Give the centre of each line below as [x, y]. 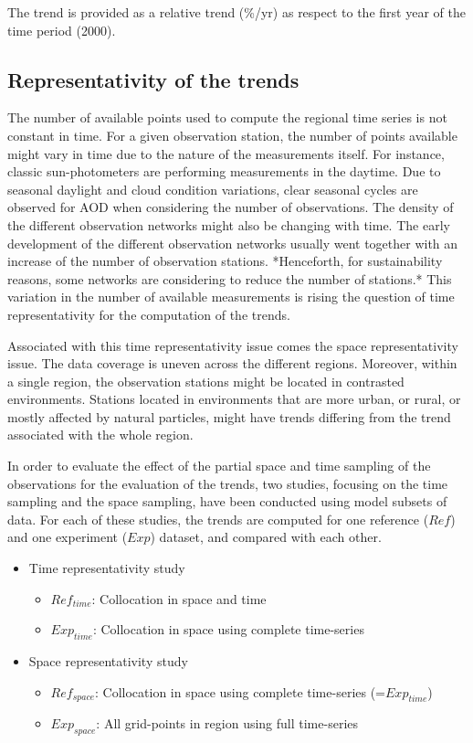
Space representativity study [108, 661]
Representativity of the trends [153, 79]
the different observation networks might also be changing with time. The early [229, 224]
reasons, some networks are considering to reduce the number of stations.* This [230, 278]
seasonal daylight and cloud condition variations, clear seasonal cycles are [213, 189]
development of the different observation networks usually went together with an [233, 243]
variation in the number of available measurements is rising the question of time [231, 297]
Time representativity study [107, 568]
